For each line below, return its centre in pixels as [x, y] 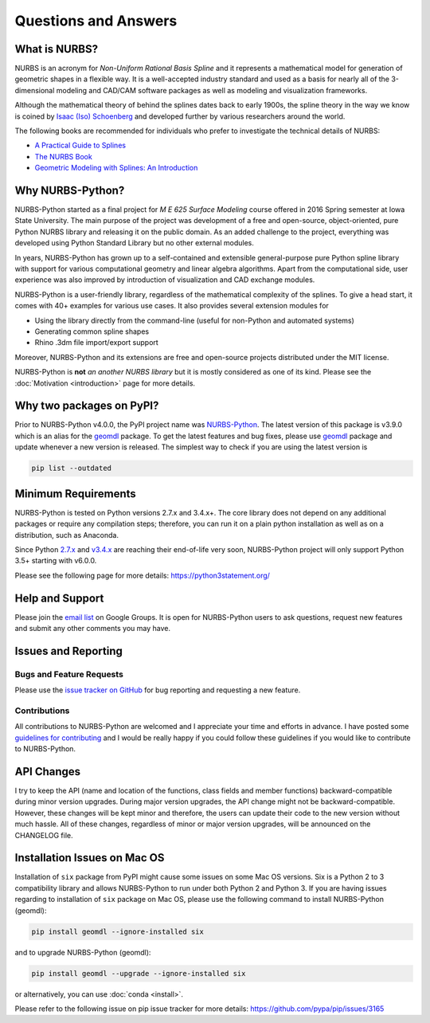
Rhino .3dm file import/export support [96, 343]
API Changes [48, 772]
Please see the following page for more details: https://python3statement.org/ [143, 575]
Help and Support [59, 598]
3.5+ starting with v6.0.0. [56, 561]
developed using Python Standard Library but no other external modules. [135, 243]
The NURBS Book [64, 156]
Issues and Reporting [69, 651]
